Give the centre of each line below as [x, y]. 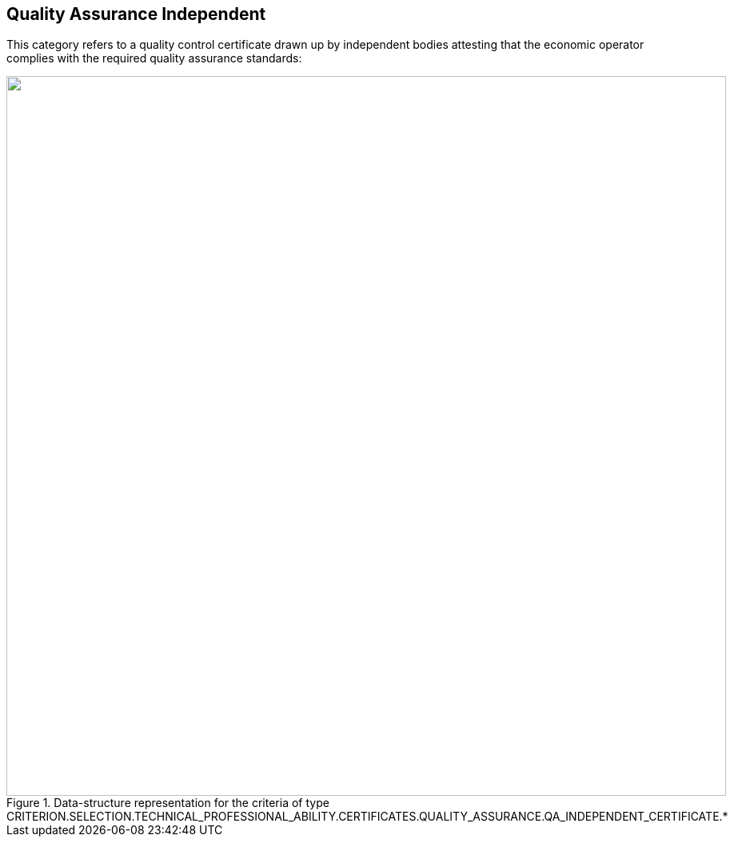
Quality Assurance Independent [136, 14]
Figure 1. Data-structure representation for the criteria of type [168, 803]
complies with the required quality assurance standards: [154, 58]
